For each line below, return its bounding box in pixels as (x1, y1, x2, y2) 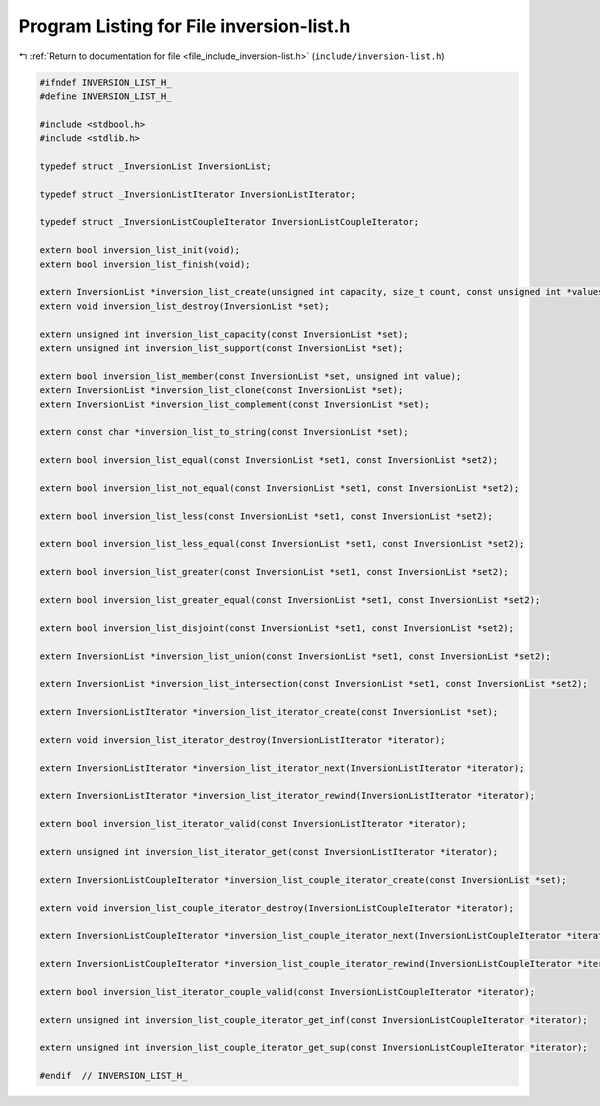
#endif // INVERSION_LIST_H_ (39, 1070, 188, 1082)
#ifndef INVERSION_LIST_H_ (39, 76, 172, 88)
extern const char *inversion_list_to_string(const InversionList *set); (39, 426, 409, 438)
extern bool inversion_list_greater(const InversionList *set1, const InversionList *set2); (39, 566, 509, 578)
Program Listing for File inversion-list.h (18, 15, 351, 37)
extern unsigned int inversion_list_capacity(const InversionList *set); (39, 328, 409, 340)
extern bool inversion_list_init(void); (39, 245, 240, 256)
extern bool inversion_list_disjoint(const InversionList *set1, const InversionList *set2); (39, 622, 515, 634)
